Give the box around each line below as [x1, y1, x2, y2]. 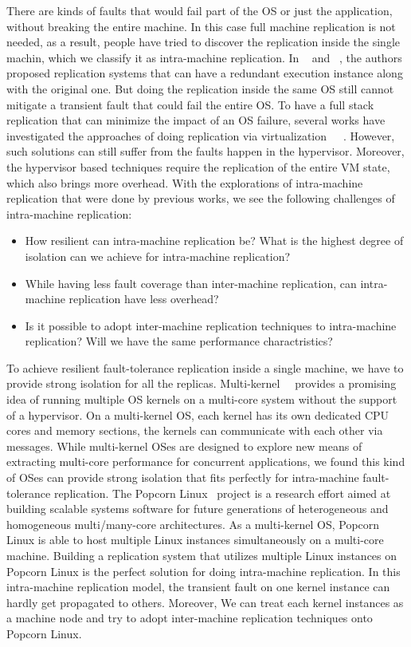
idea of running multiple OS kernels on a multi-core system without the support [6, 391, 397, 408]
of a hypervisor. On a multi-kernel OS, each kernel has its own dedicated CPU [6, 406, 389, 423]
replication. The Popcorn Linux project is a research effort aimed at [53, 484, 391, 501]
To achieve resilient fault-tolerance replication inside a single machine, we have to [6, 359, 404, 376]
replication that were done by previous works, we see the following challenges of [6, 190, 395, 207]
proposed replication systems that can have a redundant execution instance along [6, 65, 403, 81]
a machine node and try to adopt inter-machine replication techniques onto [6, 610, 373, 626]
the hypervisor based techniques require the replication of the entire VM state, [6, 158, 390, 175]
